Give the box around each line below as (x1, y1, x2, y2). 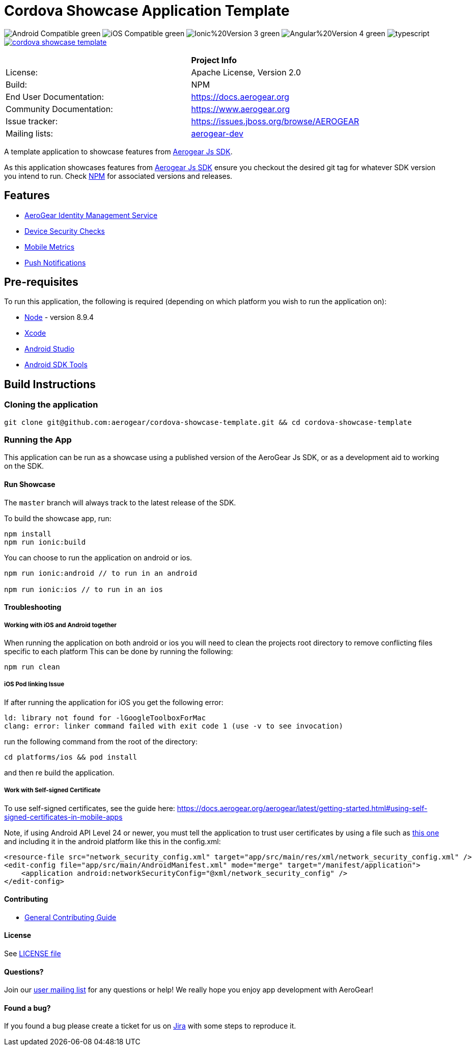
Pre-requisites (4, 276, 78, 289)
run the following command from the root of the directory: (4, 737, 198, 746)
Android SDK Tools (24, 360, 88, 369)
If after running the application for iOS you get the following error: (4, 697, 223, 707)
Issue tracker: (6, 116, 58, 126)
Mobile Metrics (24, 242, 75, 251)
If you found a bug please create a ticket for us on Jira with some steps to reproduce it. (4, 1021, 296, 1031)
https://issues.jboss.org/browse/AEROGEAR (191, 116, 359, 126)
